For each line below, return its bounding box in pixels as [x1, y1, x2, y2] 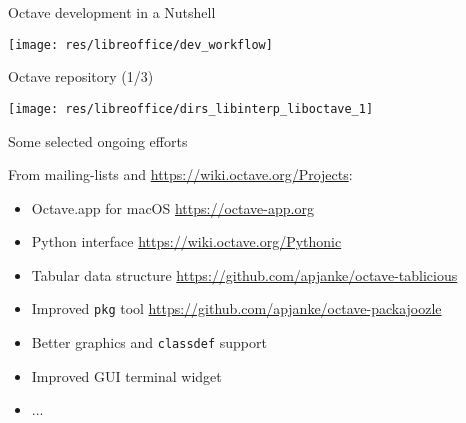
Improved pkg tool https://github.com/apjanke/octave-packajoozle [31, 298, 442, 319]
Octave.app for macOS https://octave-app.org [31, 197, 314, 218]
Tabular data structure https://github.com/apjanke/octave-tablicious [31, 264, 458, 285]
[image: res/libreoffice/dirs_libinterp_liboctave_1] [8, 101, 374, 116]
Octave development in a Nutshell [8, 2, 216, 22]
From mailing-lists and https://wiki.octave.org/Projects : [8, 164, 353, 185]
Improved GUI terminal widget [31, 365, 222, 386]
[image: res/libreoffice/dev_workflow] [8, 37, 273, 52]
